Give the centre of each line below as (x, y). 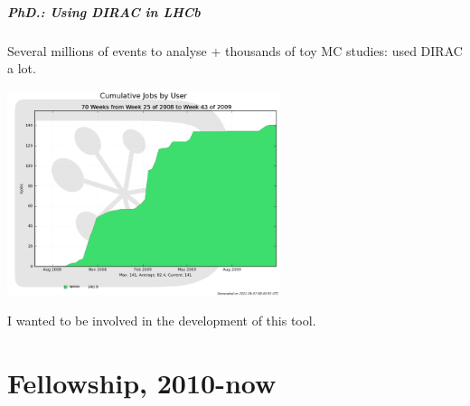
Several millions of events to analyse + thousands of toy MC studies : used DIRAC (235, 50)
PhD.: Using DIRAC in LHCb (104, 11)
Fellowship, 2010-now (142, 382)
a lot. (22, 68)
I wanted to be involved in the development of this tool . (162, 321)
